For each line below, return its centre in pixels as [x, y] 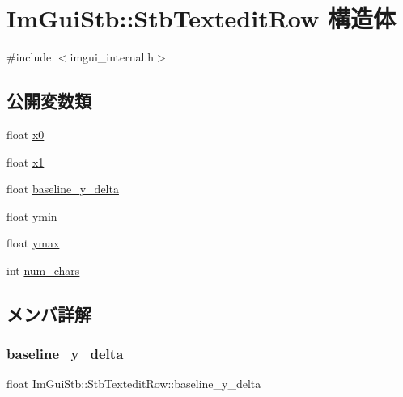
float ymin [32, 215]
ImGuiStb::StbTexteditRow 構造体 [201, 18]
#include [29, 57]
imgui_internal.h [112, 57]
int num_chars [43, 270]
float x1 [25, 161]
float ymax [33, 243]
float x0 [25, 134]
